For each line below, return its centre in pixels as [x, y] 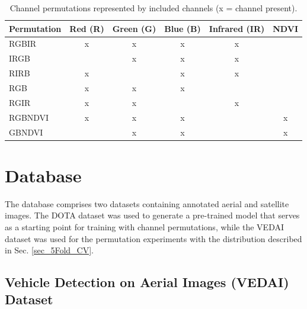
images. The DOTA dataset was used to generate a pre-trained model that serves [152, 215]
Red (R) [87, 28]
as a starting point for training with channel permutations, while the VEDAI [145, 226]
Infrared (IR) [237, 28]
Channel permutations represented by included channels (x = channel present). [153, 8]
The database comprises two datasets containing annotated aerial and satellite [147, 203]
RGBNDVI [29, 117]
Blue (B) [183, 28]
